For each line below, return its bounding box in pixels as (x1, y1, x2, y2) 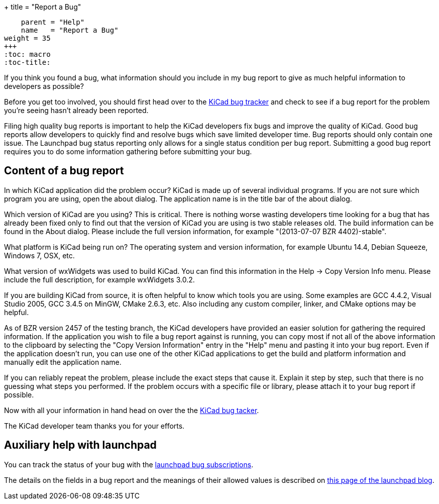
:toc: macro (4, 50, 51, 58)
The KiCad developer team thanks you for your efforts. (4, 421, 185, 430)
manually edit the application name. (4, 357, 122, 366)
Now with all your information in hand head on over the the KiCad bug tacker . (4, 406, 259, 415)
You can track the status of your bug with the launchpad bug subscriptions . (4, 460, 254, 469)
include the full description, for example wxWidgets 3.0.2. (4, 275, 195, 284)
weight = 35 (4, 34, 51, 42)
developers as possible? (4, 82, 84, 90)
